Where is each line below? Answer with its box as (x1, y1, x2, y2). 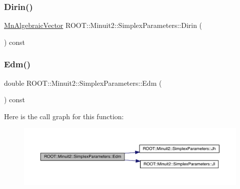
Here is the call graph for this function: (4, 111, 124, 121)
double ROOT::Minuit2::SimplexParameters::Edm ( (4, 77, 162, 88)
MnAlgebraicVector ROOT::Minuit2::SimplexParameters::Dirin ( (4, 20, 202, 30)
